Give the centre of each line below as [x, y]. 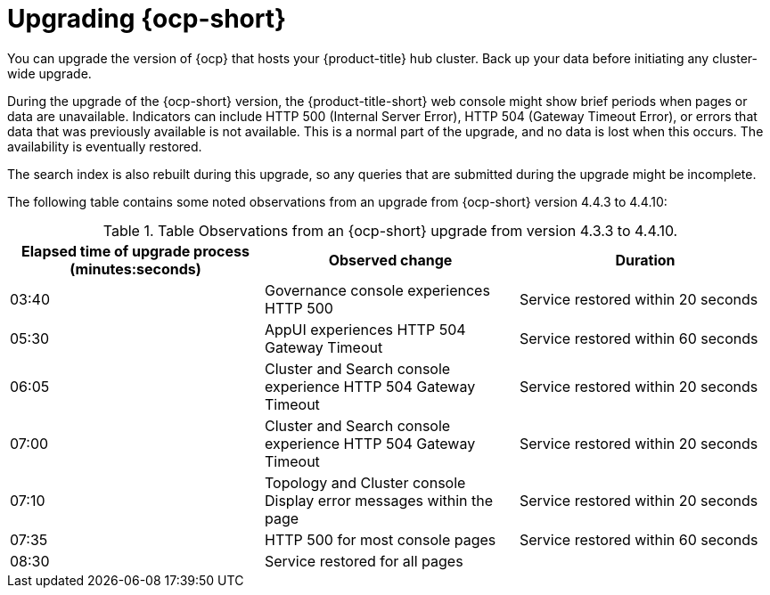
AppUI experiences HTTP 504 [365, 329]
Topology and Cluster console [365, 482]
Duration [645, 260]
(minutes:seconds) [135, 269]
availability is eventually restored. [105, 146]
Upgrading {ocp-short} [147, 19]
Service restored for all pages [364, 561]
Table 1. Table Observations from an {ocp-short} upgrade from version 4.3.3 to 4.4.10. [390, 230]
